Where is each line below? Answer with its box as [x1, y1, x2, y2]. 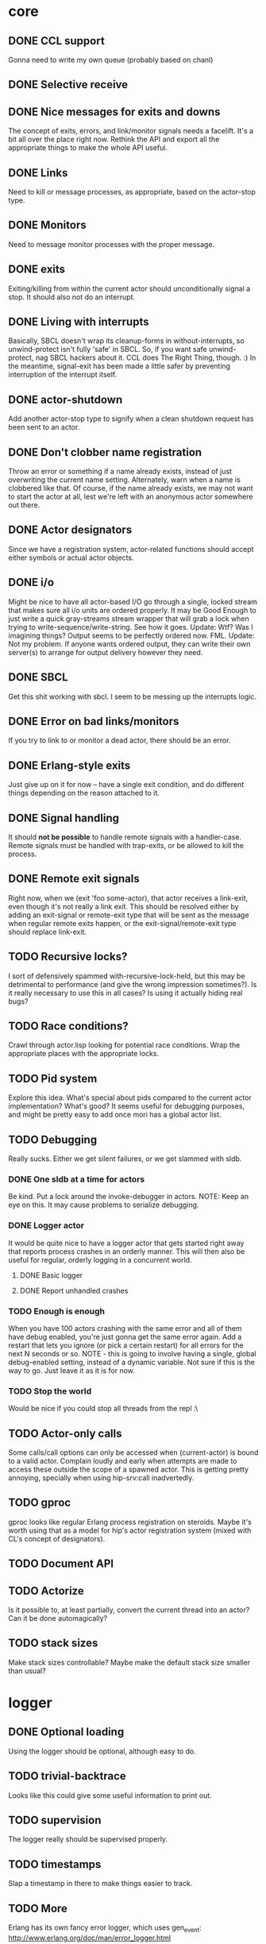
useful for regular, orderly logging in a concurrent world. [8, 1255, 192, 1264]
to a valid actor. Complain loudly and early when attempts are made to [8, 1456, 237, 1466]
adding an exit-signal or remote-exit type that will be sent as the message [8, 910, 249, 920]
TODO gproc [8, 1496, 71, 1510]
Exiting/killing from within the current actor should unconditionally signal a [8, 283, 251, 293]
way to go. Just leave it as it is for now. [8, 1365, 135, 1375]
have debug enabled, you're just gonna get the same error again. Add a [8, 1332, 242, 1341]
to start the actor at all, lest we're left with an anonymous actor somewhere [8, 492, 253, 502]
